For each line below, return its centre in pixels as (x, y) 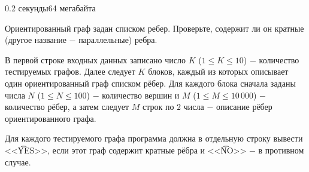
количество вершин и (141, 95)
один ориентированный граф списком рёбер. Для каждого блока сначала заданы (150, 83)
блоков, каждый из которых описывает (218, 71)
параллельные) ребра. (118, 40)
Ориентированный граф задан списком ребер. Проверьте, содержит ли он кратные (154, 28)
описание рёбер (244, 107)
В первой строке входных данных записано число (95, 59)
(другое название (36, 40)
